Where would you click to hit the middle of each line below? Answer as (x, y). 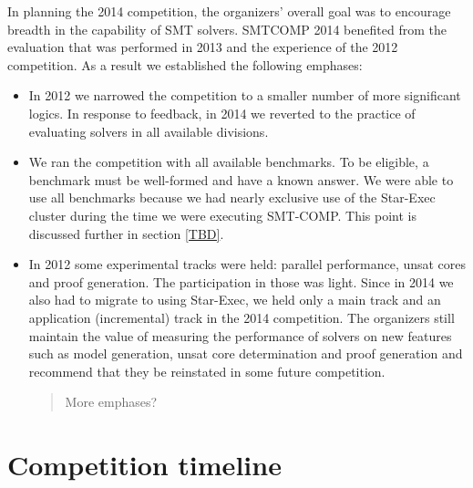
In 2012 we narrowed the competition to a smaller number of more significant (245, 95)
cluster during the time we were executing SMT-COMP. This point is (222, 215)
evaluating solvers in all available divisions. (149, 131)
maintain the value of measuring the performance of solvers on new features (240, 335)
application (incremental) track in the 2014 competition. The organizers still (242, 317)
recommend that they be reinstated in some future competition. (207, 371)
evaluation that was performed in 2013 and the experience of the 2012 (203, 47)
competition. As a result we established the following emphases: (185, 64)
